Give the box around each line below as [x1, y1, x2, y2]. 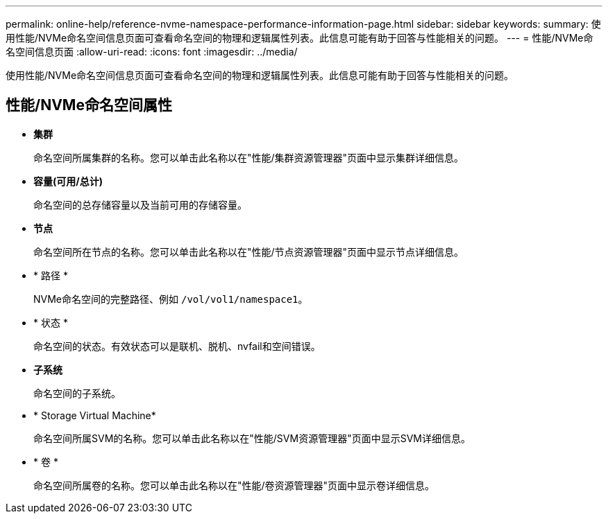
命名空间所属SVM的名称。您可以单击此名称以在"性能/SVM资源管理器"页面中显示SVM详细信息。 [33, 432, 471, 444]
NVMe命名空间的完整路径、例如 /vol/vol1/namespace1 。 [33, 292, 308, 305]
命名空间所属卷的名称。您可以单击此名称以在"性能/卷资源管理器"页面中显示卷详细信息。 [33, 479, 435, 491]
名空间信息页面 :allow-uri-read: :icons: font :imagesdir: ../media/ [6, 46, 298, 58]
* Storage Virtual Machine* [33, 409, 156, 421]
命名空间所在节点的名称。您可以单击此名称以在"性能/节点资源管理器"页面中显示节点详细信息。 [33, 245, 464, 258]
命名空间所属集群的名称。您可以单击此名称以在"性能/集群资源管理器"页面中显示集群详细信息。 [33, 151, 464, 164]
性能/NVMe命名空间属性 [6, 96, 172, 114]
